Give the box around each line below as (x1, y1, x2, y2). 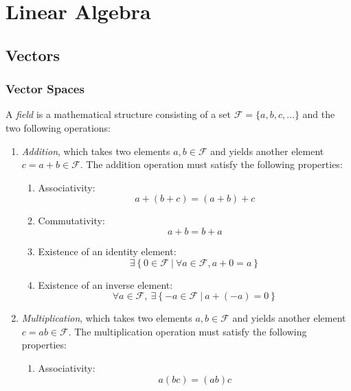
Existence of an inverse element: (38, 277, 173, 292)
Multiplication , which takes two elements (21, 311, 192, 325)
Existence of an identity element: (38, 244, 177, 258)
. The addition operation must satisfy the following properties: (80, 157, 343, 171)
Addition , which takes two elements (21, 143, 170, 158)
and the (302, 107, 335, 121)
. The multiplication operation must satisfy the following (68, 324, 307, 338)
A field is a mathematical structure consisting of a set (5, 107, 231, 121)
